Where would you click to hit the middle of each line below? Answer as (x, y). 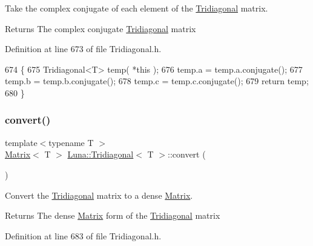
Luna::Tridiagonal (100, 154)
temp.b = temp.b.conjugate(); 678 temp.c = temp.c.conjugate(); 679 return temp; (157, 81)
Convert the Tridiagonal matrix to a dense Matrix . (99, 195)
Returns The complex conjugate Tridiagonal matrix (100, 28)
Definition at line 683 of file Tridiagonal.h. (83, 235)
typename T (71, 142)
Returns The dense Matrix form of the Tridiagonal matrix (113, 215)
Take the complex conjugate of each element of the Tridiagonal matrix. (137, 8)
